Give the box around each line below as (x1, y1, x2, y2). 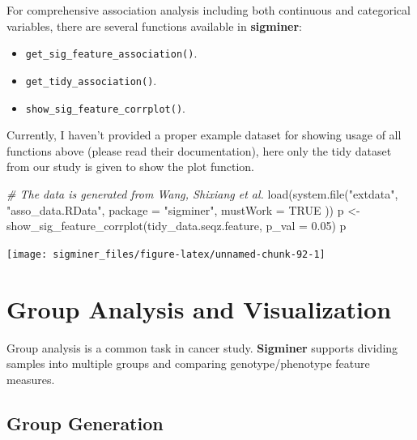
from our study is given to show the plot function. (6, 158, 255, 175)
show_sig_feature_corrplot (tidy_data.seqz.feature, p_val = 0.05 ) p (6, 217, 347, 234)
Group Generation (6, 410, 164, 435)
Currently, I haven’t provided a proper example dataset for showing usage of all (6, 126, 402, 143)
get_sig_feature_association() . (25, 45, 198, 62)
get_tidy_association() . (25, 71, 157, 88)
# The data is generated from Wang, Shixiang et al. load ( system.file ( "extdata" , (6, 185, 398, 202)
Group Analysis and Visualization (6, 292, 392, 325)
